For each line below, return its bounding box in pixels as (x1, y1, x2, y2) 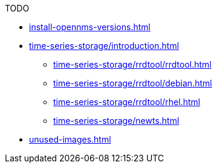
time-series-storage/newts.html (53, 115, 180, 126)
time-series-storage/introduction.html (29, 40, 180, 51)
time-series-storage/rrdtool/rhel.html (53, 97, 201, 107)
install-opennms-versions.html (29, 22, 151, 32)
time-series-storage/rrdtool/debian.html (53, 78, 212, 88)
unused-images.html (29, 134, 111, 144)
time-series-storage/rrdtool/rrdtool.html (53, 59, 212, 69)
